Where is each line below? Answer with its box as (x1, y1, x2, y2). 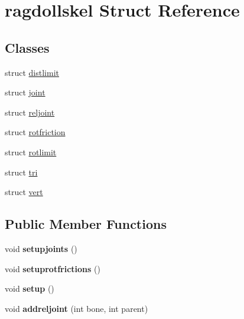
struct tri (5, 165, 38, 178)
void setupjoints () (5, 242, 77, 254)
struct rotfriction (5, 126, 66, 138)
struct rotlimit (5, 145, 57, 158)
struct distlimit (5, 66, 59, 78)
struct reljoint (5, 106, 55, 118)
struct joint (5, 86, 45, 98)
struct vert (5, 186, 43, 198)
